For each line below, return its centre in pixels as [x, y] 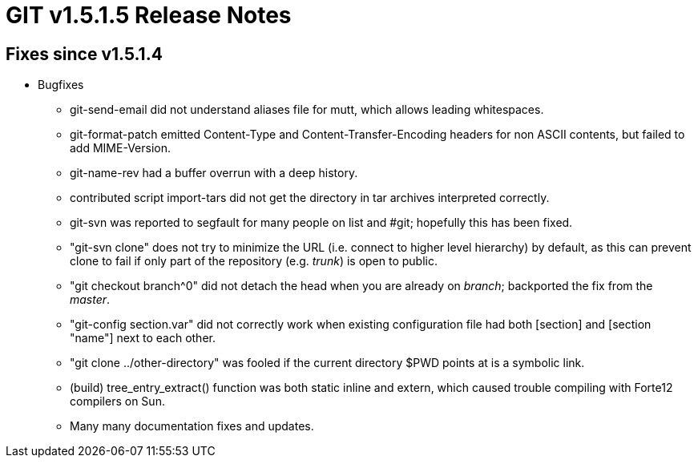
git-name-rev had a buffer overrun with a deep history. [214, 173]
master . [90, 300]
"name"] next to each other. [143, 338]
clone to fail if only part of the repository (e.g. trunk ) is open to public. [254, 261]
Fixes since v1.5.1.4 [84, 54]
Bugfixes [61, 85]
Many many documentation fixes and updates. [192, 426]
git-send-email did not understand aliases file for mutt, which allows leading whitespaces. [307, 110]
